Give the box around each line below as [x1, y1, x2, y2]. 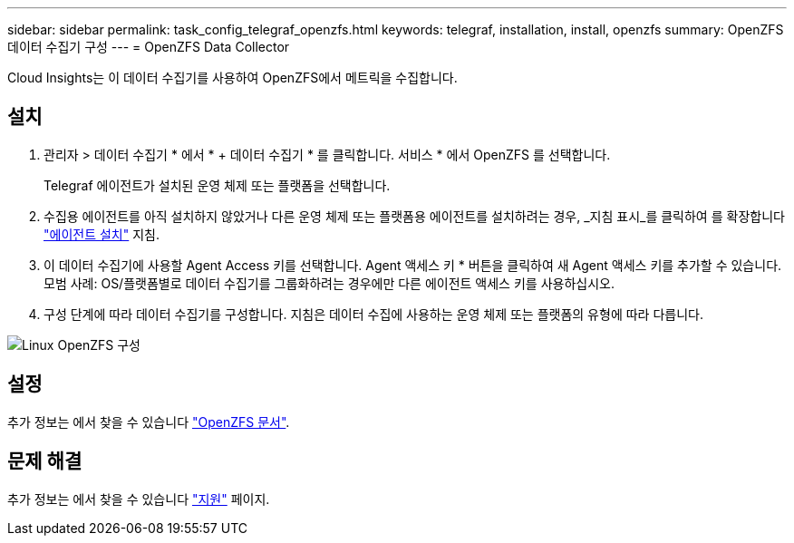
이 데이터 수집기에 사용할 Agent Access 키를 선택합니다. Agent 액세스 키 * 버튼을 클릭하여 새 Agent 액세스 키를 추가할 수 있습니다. [44, 257, 782, 273]
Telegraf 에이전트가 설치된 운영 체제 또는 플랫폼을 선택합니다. [44, 177, 391, 193]
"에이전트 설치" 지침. [44, 226, 160, 242]
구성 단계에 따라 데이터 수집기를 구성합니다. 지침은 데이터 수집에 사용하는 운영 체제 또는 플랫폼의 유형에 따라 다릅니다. [44, 305, 703, 322]
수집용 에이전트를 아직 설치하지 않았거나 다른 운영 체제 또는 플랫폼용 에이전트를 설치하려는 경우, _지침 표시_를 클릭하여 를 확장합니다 [44, 208, 785, 224]
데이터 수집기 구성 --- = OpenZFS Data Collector [7, 39, 290, 54]
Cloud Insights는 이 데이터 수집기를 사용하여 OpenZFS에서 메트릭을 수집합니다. [7, 70, 458, 85]
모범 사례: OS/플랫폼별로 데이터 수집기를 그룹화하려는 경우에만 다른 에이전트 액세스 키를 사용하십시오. [44, 275, 615, 291]
